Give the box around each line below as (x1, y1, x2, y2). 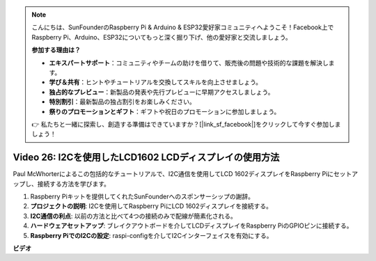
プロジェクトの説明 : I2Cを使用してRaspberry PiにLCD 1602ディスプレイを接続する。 (30, 202, 273, 210)
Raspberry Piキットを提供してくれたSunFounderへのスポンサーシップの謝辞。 (30, 192, 254, 200)
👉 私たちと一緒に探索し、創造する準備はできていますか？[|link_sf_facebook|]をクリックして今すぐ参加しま (31, 120, 341, 128)
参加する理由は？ (31, 46, 81, 54)
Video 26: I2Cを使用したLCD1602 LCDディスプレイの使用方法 (13, 152, 280, 164)
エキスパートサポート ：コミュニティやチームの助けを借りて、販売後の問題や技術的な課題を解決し (49, 58, 329, 67)
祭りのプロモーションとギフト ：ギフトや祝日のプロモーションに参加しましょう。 (49, 107, 281, 116)
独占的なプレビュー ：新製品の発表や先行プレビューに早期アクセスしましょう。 (49, 88, 274, 96)
